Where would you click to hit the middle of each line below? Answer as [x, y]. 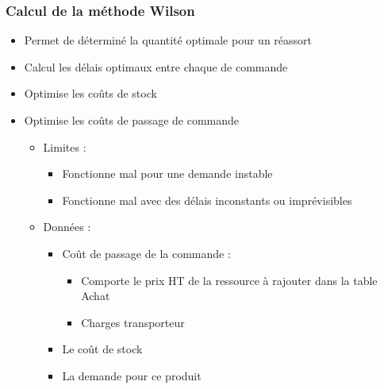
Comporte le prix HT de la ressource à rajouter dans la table [229, 280]
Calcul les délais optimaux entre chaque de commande [156, 66]
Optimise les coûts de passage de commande [132, 120]
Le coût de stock [102, 349]
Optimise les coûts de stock [90, 93]
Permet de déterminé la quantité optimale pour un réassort [168, 40]
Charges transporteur [133, 322]
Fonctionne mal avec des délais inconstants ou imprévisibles [207, 200]
